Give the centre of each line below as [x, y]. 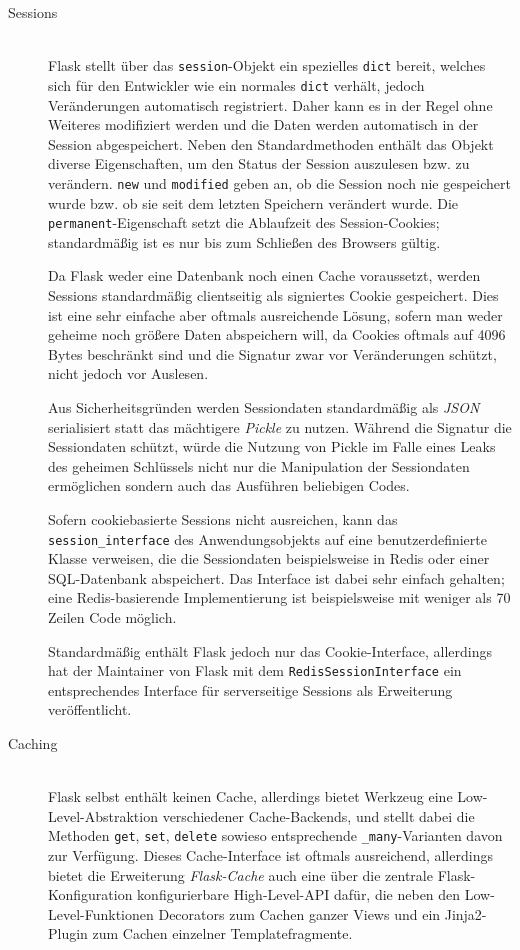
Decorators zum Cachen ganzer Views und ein [299, 913]
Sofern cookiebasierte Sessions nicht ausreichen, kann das [223, 518]
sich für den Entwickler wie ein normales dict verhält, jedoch [236, 84]
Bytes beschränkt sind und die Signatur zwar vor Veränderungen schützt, [272, 353]
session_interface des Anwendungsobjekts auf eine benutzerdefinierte [267, 538]
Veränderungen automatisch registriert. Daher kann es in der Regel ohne [270, 104]
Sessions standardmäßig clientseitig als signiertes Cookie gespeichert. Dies [273, 294]
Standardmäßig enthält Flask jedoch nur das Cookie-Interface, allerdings [270, 650]
